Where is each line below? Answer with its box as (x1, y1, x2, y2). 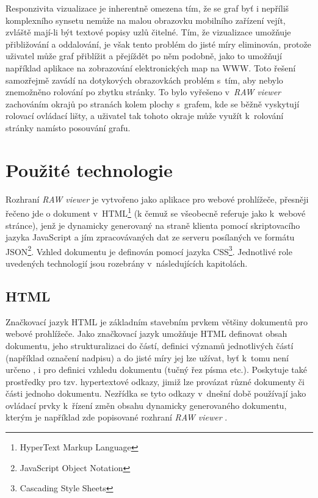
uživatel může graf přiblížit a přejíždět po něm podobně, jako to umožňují (5, 49, 282, 62)
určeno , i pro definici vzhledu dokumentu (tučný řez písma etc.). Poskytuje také (5, 363, 307, 376)
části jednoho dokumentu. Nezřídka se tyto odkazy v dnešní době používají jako (5, 387, 306, 400)
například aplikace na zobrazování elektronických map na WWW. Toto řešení (5, 61, 296, 74)
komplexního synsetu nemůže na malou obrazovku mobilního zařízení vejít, (5, 13, 286, 26)
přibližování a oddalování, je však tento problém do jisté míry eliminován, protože (5, 37, 311, 50)
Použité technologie (5, 157, 173, 182)
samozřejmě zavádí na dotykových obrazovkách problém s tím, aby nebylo (5, 73, 283, 86)
